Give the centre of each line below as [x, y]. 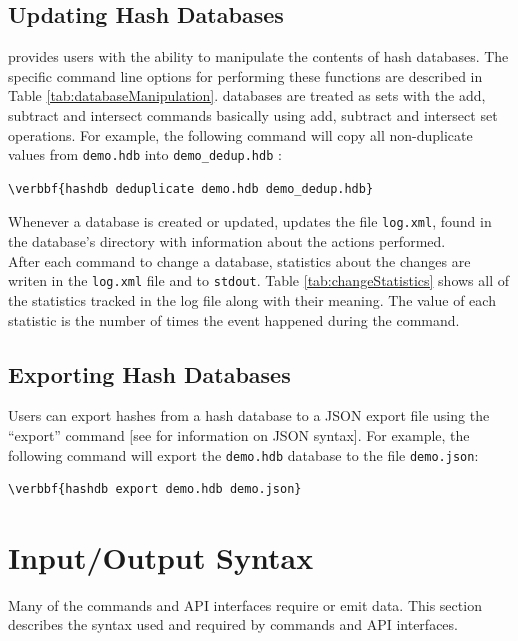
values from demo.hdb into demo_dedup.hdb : [145, 154]
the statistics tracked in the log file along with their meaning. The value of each [252, 299]
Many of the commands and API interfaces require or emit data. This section [245, 604]
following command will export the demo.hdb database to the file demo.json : [243, 454]
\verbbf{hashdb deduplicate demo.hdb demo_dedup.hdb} [191, 188]
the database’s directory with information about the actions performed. [227, 241]
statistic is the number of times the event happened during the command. [234, 319]
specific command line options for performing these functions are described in [245, 75]
